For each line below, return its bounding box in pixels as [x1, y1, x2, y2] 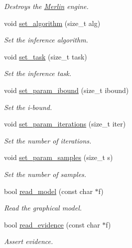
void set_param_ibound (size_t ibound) [4, 84, 129, 95]
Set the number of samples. [4, 168, 87, 179]
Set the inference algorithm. [4, 34, 88, 45]
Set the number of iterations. [4, 135, 92, 145]
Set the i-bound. [4, 101, 52, 112]
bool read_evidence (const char [4, 219, 100, 229]
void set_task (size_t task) [4, 51, 87, 61]
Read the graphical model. [4, 202, 82, 213]
